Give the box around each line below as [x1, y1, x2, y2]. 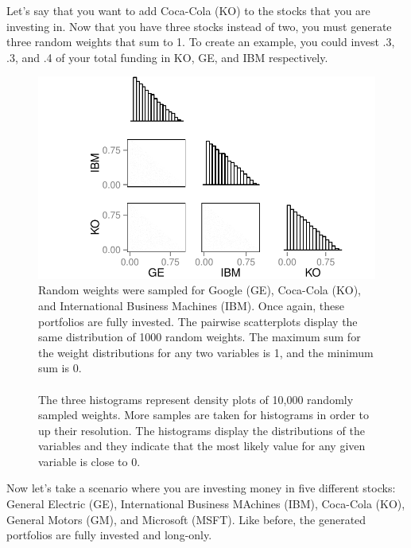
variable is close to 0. [38, 453, 141, 469]
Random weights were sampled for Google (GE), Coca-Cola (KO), [38, 282, 362, 298]
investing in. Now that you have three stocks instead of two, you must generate [6, 17, 392, 34]
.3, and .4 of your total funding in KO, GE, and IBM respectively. [6, 49, 328, 65]
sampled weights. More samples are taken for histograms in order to [38, 406, 369, 423]
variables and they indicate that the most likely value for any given [38, 437, 366, 454]
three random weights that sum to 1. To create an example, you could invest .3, [6, 33, 395, 50]
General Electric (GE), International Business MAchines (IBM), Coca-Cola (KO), [6, 496, 405, 512]
